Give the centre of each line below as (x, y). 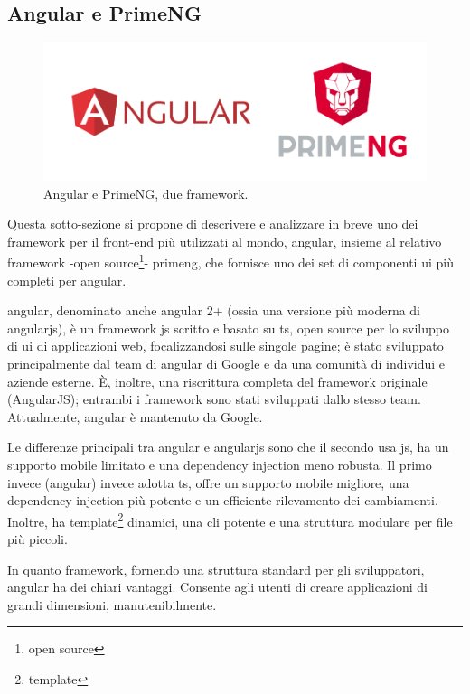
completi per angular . (67, 280)
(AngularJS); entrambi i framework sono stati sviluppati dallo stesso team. (214, 399)
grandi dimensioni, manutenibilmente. (112, 604)
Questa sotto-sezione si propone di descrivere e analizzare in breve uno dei (213, 224)
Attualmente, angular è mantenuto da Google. (135, 416)
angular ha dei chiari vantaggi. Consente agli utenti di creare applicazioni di (217, 587)
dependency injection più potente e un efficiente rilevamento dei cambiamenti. (223, 500)
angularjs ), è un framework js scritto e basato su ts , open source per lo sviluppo (228, 328)
